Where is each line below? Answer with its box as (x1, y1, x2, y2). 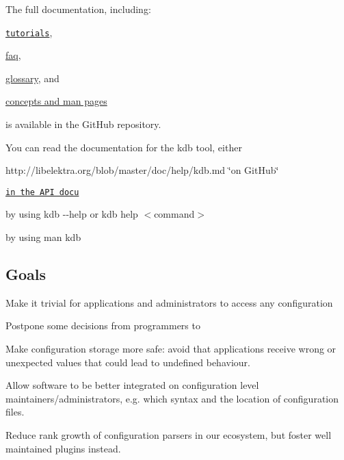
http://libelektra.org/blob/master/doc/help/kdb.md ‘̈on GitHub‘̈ (5, 163, 279, 177)
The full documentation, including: (5, 2, 151, 16)
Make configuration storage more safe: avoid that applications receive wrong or (5, 342, 336, 356)
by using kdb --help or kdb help (5, 207, 138, 221)
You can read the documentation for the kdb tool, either (5, 140, 242, 154)
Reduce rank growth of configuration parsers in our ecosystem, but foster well (5, 428, 332, 442)
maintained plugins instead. (5, 441, 121, 455)
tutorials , (5, 25, 53, 39)
